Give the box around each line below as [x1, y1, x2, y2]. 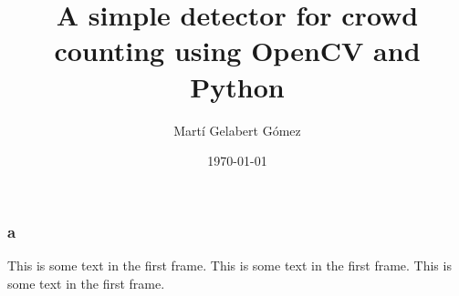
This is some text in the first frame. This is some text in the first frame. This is [7, 255, 452, 274]
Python [190, 67, 285, 105]
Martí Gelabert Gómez [173, 120, 301, 139]
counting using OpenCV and [54, 32, 421, 69]
